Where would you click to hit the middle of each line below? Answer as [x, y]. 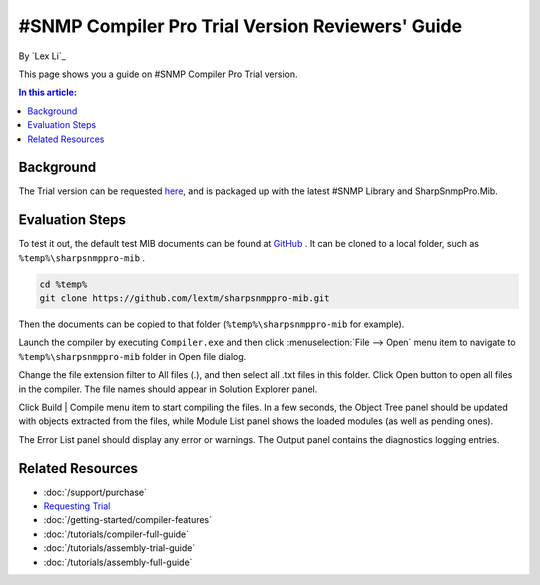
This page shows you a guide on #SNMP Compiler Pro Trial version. [158, 74]
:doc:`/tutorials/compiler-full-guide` [116, 534]
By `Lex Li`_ [42, 56]
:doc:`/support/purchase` [95, 492]
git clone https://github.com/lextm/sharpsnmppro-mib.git [184, 298]
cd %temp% [63, 284]
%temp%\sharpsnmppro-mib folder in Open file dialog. [132, 356]
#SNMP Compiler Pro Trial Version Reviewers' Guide [240, 26]
